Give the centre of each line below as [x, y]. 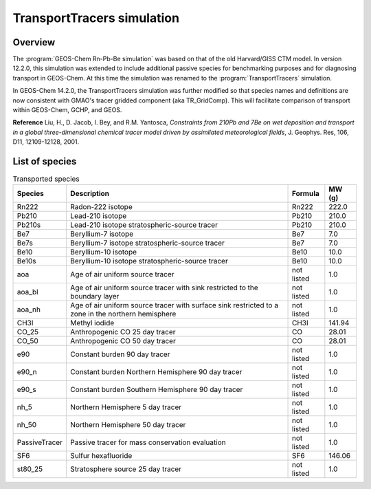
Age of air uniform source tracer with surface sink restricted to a [174, 305]
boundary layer [94, 296]
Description [90, 194]
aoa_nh [29, 309]
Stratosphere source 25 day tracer [126, 469]
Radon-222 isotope [101, 207]
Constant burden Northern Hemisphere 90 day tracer [156, 372]
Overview [34, 42]
